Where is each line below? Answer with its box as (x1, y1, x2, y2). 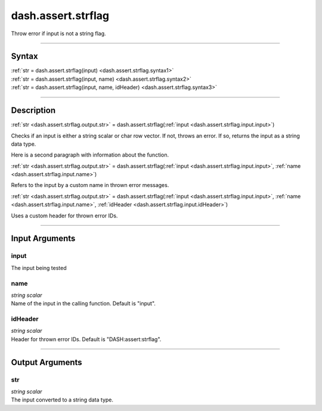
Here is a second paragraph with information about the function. (11, 151, 169, 158)
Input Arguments (11, 234, 76, 244)
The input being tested (11, 264, 67, 271)
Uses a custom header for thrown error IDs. (11, 212, 118, 219)
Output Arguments (11, 357, 83, 367)
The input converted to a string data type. (11, 396, 113, 403)
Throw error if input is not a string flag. (11, 30, 107, 37)
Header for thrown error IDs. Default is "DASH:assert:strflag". (11, 335, 162, 343)
